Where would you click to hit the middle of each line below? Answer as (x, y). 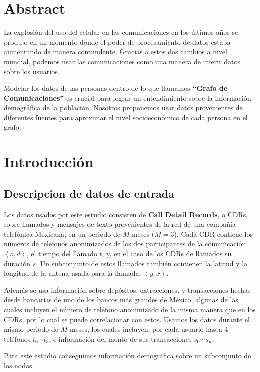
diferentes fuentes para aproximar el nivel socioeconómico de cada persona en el (126, 117)
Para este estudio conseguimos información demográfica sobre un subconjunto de (128, 355)
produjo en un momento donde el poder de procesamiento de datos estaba (117, 42)
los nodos (18, 365)
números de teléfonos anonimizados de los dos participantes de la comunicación (125, 243)
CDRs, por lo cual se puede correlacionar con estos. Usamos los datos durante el (127, 319)
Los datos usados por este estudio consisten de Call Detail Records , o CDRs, (126, 214)
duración (17, 263)
